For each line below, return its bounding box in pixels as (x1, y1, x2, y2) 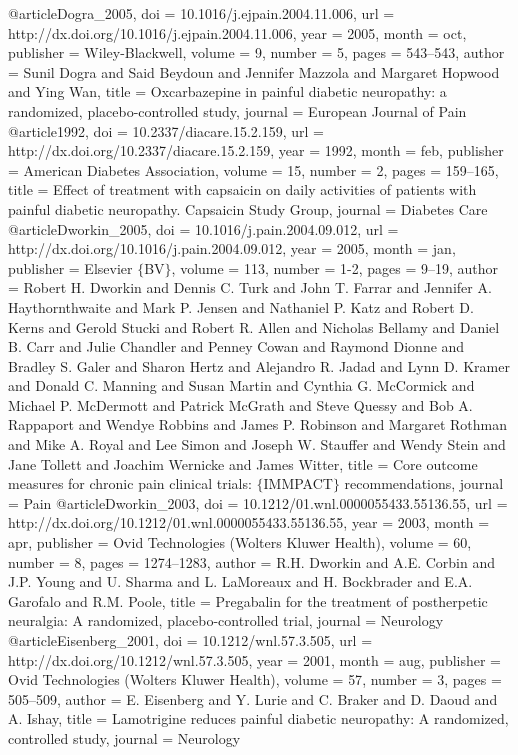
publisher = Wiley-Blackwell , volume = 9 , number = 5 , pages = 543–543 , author (8, 42, 505, 63)
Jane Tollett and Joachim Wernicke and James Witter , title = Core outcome (8, 453, 478, 474)
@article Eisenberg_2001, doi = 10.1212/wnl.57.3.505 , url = (8, 630, 373, 650)
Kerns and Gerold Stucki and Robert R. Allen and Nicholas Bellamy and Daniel (8, 316, 500, 337)
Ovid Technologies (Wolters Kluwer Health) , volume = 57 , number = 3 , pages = (8, 669, 502, 690)
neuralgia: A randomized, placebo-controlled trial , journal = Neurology (8, 610, 444, 631)
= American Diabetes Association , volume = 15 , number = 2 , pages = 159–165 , (8, 159, 499, 180)
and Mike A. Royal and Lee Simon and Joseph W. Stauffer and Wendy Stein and (8, 434, 506, 455)
